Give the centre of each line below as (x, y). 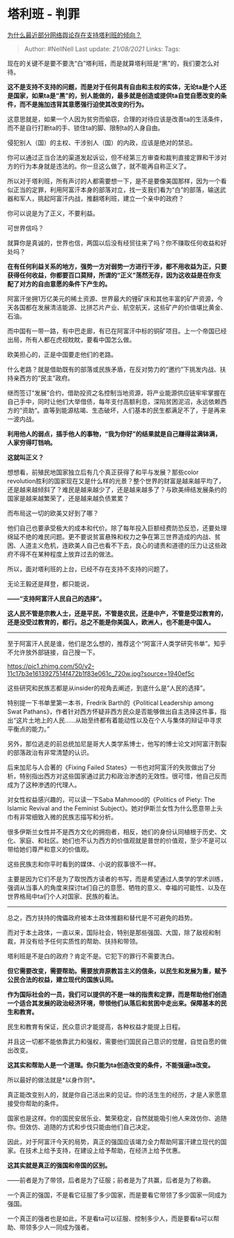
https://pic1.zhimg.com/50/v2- (51, 666)
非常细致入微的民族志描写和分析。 (68, 817)
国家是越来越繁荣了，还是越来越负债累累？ (68, 498)
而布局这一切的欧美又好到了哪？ (53, 513)
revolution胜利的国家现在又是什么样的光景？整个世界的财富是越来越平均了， (116, 481)
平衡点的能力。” (29, 729)
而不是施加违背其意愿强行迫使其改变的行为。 (83, 104)
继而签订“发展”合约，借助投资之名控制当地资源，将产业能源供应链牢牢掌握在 (117, 393)
